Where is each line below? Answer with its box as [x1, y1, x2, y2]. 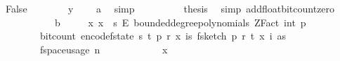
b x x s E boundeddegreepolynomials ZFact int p [54, 15, 306, 29]
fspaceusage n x [39, 42, 168, 56]
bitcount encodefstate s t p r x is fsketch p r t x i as [39, 28, 287, 43]
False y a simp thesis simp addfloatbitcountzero [5, 1, 335, 15]
